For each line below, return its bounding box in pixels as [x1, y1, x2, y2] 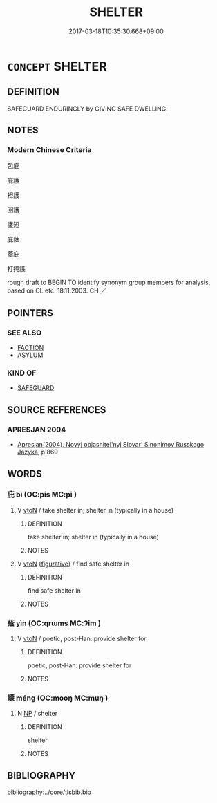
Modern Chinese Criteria [7, 145, 92, 155]
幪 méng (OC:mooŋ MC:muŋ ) [7, 693, 108, 703]
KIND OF [7, 368, 37, 378]
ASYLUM [17, 351, 44, 360]
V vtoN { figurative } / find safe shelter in [17, 560, 130, 568]
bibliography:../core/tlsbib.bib [7, 788, 92, 796]
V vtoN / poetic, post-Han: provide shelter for [17, 634, 147, 643]
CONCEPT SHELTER [7, 58, 107, 74]
